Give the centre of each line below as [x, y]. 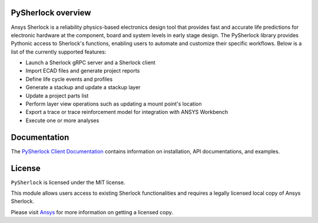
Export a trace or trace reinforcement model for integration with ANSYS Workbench [127, 112]
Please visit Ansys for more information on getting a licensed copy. [92, 212]
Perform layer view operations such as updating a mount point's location [114, 104]
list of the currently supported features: [59, 52]
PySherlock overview [51, 13]
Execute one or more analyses [62, 120]
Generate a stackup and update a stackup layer [83, 87]
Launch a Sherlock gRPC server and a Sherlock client [90, 63]
